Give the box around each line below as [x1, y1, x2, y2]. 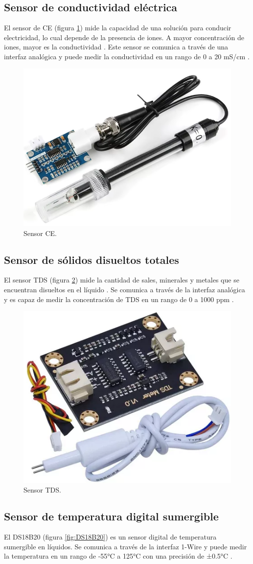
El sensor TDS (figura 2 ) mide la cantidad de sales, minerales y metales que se [4, 275, 239, 285]
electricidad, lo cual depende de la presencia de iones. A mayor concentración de [4, 32, 245, 42]
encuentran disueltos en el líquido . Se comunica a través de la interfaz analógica [4, 284, 245, 294]
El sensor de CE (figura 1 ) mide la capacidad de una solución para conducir [4, 23, 231, 33]
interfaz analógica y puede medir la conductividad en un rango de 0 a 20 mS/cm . [4, 51, 250, 61]
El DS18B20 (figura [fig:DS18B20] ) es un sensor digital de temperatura [4, 532, 217, 542]
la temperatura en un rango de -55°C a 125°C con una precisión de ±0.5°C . [4, 551, 232, 561]
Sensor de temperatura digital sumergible [4, 509, 219, 524]
